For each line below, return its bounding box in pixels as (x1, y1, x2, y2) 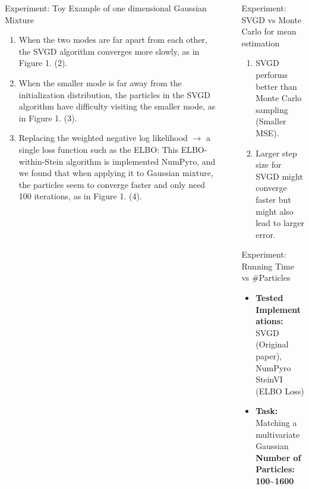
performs (256, 68, 288, 80)
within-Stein (18, 155, 64, 167)
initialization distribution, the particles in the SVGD (18, 88, 210, 101)
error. (256, 228, 276, 240)
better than (256, 80, 297, 92)
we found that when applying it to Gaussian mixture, (18, 167, 213, 179)
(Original (256, 338, 289, 350)
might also (256, 205, 294, 217)
